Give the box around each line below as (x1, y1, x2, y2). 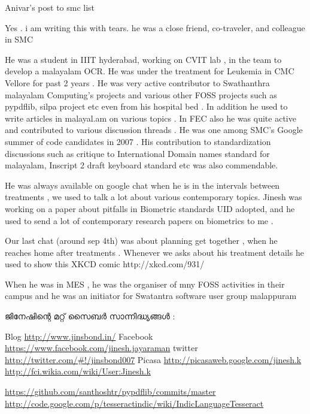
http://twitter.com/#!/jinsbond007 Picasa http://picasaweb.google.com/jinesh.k (5, 353, 302, 365)
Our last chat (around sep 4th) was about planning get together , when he (5, 234, 278, 247)
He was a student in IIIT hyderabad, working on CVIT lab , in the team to (5, 53, 282, 65)
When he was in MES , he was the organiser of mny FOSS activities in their (5, 277, 285, 290)
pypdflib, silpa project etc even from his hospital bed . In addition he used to (5, 100, 288, 113)
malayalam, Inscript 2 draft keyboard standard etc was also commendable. (5, 159, 278, 171)
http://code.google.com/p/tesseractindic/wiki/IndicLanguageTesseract (5, 397, 264, 409)
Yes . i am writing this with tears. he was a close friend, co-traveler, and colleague (5, 21, 305, 34)
